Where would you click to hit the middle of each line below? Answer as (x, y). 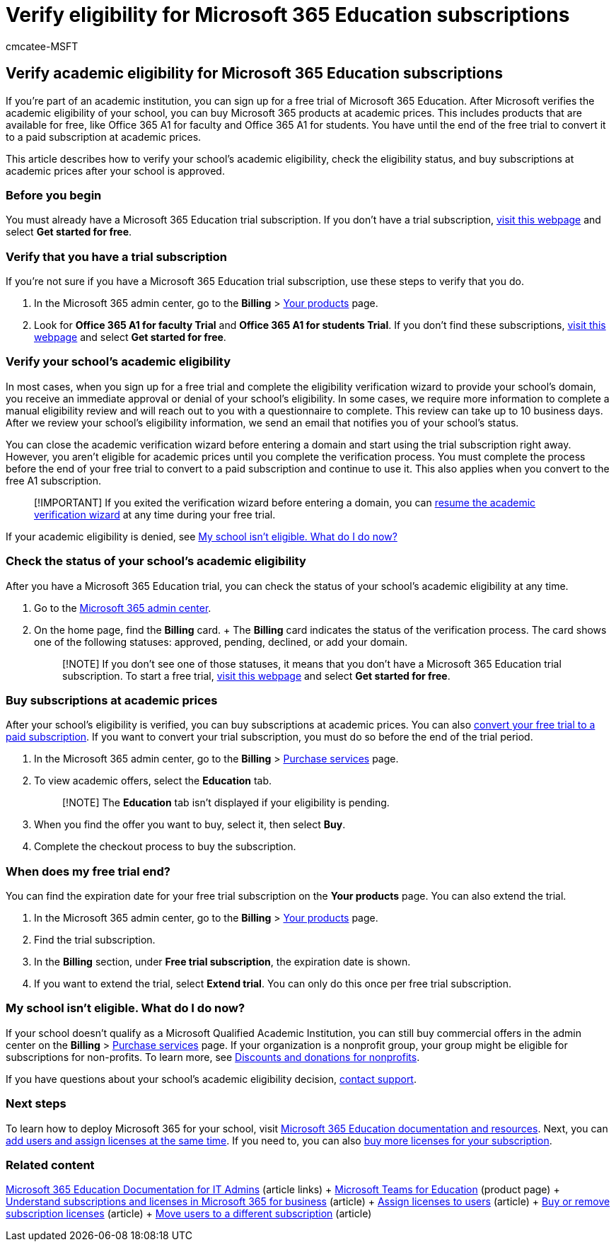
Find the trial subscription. (95, 940)
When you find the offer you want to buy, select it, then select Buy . (190, 825)
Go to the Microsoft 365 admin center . (123, 608)
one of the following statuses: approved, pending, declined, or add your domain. (221, 642)
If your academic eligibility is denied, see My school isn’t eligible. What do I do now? (202, 536)
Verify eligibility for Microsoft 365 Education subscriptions (288, 15)
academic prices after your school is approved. (115, 170)
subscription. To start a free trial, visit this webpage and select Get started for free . (256, 675)
